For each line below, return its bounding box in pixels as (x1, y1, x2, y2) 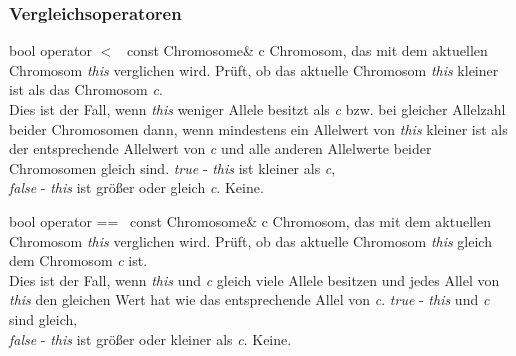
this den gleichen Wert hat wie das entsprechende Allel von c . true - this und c (9, 289, 490, 310)
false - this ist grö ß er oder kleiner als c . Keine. (9, 328, 292, 349)
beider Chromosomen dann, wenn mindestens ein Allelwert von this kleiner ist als (9, 118, 508, 139)
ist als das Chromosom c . (9, 79, 163, 100)
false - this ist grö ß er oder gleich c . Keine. (9, 177, 264, 198)
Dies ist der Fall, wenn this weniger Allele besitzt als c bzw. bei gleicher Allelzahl (9, 99, 506, 119)
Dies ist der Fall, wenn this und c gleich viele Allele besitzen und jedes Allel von (9, 269, 500, 290)
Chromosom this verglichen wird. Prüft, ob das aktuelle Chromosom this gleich (9, 230, 492, 251)
